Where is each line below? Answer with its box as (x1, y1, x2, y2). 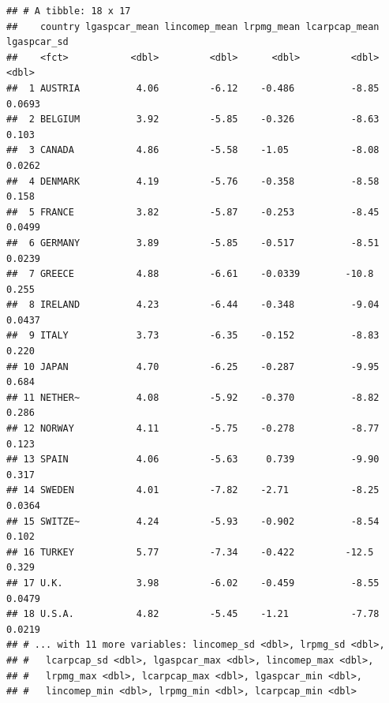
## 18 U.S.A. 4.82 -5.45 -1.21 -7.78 (6, 608, 380, 620)
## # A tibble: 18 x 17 (6, 6, 131, 17)
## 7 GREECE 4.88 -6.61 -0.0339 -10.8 (6, 268, 374, 280)
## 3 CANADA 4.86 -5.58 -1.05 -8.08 (6, 144, 380, 156)
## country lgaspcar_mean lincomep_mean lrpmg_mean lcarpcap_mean (6, 21, 380, 32)
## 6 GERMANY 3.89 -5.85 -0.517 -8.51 (6, 237, 380, 249)
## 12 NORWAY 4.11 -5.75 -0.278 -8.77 (6, 423, 380, 435)
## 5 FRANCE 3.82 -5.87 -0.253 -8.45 (6, 206, 380, 218)
